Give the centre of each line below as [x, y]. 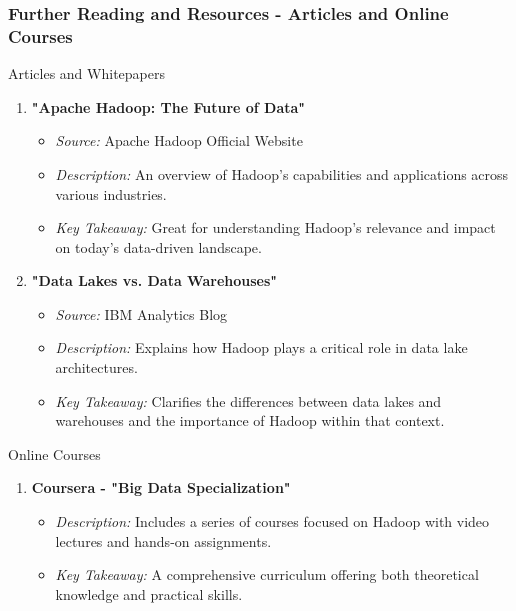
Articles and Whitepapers [86, 73]
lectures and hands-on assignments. [163, 540]
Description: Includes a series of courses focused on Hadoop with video [272, 521]
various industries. [111, 193]
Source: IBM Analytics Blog [141, 313]
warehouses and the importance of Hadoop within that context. [250, 420]
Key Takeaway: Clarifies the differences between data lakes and [248, 400]
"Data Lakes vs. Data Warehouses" [154, 280]
